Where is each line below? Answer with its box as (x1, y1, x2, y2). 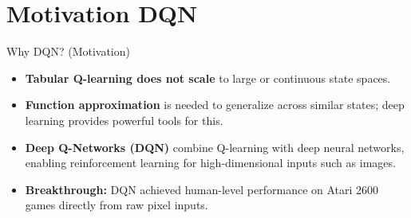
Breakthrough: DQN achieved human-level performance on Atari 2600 (25, 181, 379, 197)
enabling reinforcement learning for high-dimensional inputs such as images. (25, 154, 396, 171)
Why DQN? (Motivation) (6, 43, 130, 60)
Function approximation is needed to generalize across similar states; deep (25, 96, 405, 113)
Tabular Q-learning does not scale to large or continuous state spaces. (25, 69, 391, 86)
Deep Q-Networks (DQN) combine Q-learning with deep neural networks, (25, 138, 405, 155)
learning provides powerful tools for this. (25, 111, 223, 128)
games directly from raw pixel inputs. (25, 197, 208, 213)
